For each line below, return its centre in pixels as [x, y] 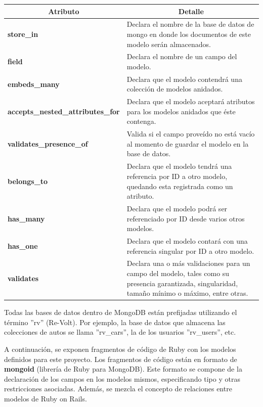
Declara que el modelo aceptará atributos [191, 101]
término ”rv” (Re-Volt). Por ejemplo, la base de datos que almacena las [115, 322]
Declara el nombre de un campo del [182, 56]
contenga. [141, 121]
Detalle [191, 11]
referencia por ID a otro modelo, [177, 176]
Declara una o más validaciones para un [188, 263]
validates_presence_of [48, 143]
